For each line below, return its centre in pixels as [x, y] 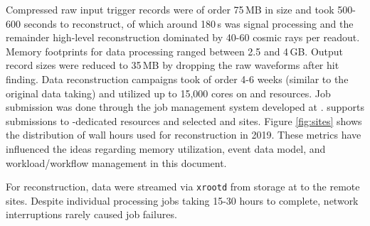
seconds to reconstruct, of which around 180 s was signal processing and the [189, 23]
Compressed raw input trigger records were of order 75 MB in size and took [170, 9]
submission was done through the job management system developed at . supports [185, 107]
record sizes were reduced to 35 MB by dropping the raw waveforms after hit [173, 65]
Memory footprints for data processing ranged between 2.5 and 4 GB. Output [175, 51]
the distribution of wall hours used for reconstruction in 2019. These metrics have [184, 135]
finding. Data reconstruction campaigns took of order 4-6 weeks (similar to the [177, 79]
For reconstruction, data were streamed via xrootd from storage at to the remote [183, 187]
